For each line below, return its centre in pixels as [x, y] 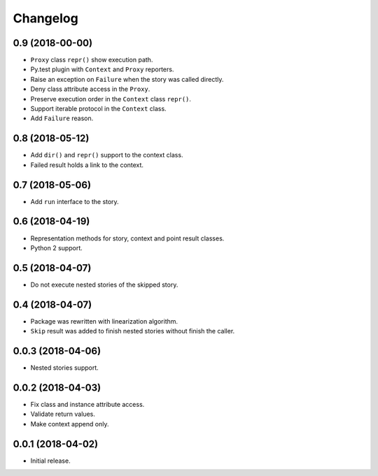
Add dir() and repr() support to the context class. [107, 155]
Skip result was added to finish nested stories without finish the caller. [133, 331]
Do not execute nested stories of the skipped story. [104, 284]
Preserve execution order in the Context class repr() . [111, 99]
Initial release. [50, 461]
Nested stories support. [65, 368]
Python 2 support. [57, 247]
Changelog [45, 18]
